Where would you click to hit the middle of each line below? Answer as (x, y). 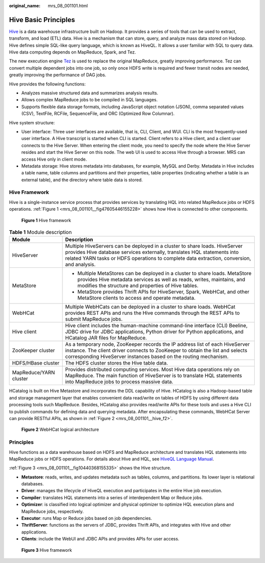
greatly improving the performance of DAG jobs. (58, 75)
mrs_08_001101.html (68, 6)
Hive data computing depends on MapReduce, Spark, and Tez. (72, 52)
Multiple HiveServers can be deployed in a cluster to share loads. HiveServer (154, 246)
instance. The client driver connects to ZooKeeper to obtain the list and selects (156, 350)
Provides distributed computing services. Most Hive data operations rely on (152, 369)
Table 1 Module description (40, 232)
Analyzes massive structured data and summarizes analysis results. (90, 93)
